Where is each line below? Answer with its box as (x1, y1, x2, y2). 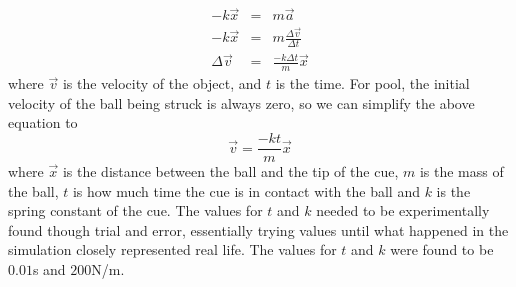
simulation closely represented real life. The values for (8, 239, 337, 260)
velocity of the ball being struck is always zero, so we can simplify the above (8, 92, 475, 113)
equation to (8, 112, 78, 133)
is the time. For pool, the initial (275, 73, 470, 94)
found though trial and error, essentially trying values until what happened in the (8, 219, 509, 240)
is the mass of (419, 161, 504, 182)
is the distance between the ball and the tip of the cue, (62, 161, 399, 182)
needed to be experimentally (316, 200, 490, 221)
